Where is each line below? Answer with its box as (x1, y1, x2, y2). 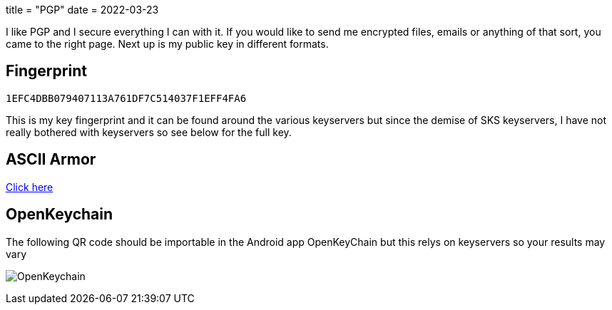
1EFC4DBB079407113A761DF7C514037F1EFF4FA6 (6, 92, 247, 104)
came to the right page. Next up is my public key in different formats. (6, 38, 329, 50)
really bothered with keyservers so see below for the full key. (6, 125, 292, 138)
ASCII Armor (6, 150, 96, 169)
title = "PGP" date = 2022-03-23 (6, 4, 159, 16)
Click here (6, 180, 53, 193)
